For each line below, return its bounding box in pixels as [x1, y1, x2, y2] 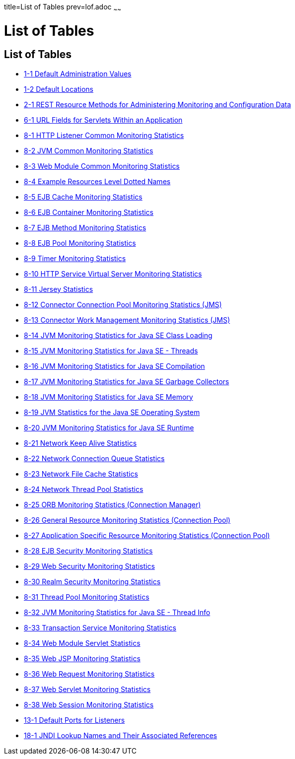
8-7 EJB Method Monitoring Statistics [24, 223, 147, 232]
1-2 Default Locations [24, 84, 93, 93]
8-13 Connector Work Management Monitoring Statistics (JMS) [24, 315, 230, 324]
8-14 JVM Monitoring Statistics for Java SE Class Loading [24, 331, 213, 340]
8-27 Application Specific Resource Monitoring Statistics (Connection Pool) [24, 531, 270, 540]
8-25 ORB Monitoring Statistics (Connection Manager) [24, 500, 201, 509]
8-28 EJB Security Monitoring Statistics [24, 546, 153, 555]
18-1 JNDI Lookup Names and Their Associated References [24, 731, 217, 740]
